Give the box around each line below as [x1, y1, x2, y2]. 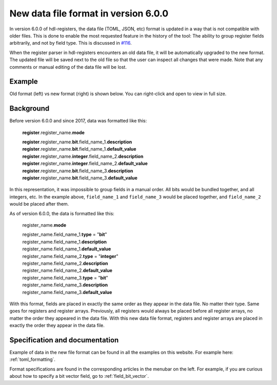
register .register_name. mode [22, 129, 85, 136]
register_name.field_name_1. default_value [22, 246, 111, 252]
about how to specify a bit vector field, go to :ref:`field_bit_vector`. [9, 373, 149, 379]
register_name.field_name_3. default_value [22, 289, 112, 295]
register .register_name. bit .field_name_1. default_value [22, 146, 136, 152]
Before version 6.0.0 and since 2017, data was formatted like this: [9, 118, 147, 124]
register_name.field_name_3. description [22, 282, 108, 288]
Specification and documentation [9, 336, 119, 344]
